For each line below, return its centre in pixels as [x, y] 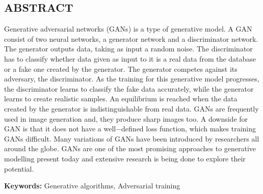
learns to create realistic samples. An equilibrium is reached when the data [121, 99]
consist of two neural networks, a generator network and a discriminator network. [131, 38]
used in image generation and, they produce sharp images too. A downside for [126, 118]
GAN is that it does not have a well [60, 129]
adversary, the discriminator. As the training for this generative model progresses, [132, 79]
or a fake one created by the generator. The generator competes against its [121, 68]
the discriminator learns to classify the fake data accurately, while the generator [129, 88]
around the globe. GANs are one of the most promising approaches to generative [130, 148]
